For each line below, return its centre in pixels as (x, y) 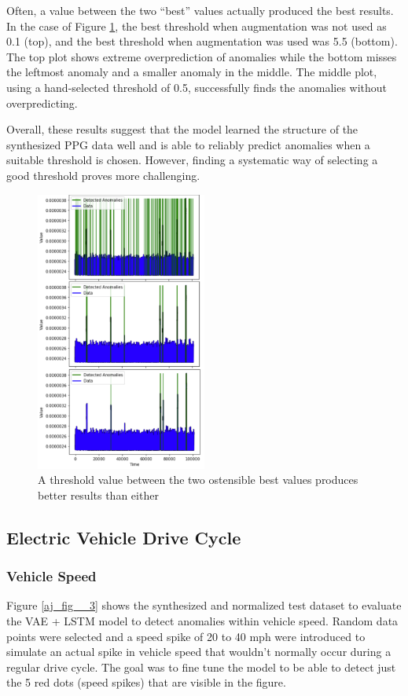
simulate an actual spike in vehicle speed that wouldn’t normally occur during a (199, 652)
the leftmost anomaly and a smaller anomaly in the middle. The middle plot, (192, 72)
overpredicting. (42, 103)
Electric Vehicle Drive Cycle (124, 537)
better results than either (98, 495)
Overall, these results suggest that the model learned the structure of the (182, 129)
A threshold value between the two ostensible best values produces (198, 480)
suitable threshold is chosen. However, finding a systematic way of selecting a (192, 160)
